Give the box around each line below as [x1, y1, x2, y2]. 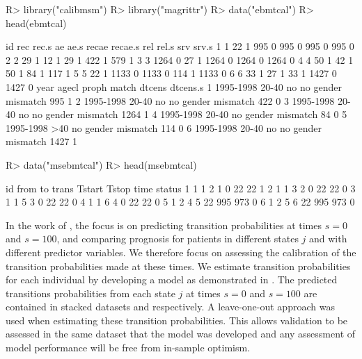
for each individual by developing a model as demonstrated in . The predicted [6, 272, 338, 287]
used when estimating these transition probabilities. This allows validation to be [6, 312, 348, 327]
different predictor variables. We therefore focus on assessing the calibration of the [6, 244, 356, 259]
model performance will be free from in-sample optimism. [6, 340, 251, 355]
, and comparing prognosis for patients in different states [56, 231, 299, 246]
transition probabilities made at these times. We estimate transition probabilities [6, 258, 351, 273]
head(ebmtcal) [6, 15, 67, 30]
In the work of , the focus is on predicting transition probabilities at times [6, 217, 322, 232]
